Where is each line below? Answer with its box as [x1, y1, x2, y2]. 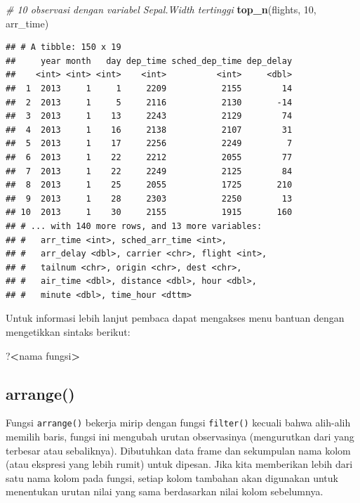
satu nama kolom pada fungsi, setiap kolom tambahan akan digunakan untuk [6, 470, 338, 485]
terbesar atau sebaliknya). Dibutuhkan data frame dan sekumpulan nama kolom [6, 443, 351, 457]
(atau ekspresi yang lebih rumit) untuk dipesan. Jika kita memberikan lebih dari [6, 457, 353, 471]
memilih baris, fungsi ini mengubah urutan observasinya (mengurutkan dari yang [6, 429, 354, 444]
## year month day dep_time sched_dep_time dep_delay [6, 55, 293, 66]
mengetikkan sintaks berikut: [6, 325, 131, 339]
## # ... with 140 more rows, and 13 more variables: [6, 221, 262, 231]
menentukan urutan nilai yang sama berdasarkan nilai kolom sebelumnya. [6, 484, 324, 499]
